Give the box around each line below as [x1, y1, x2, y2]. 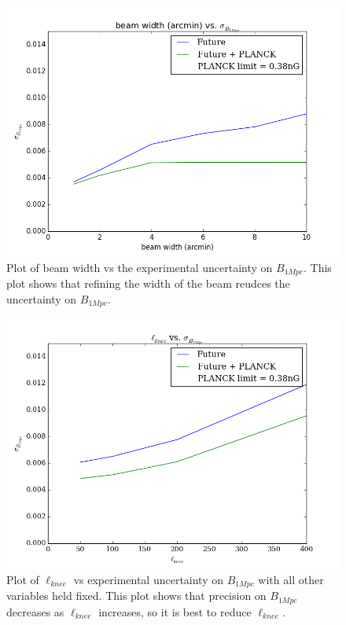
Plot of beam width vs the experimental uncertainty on [6, 259, 273, 275]
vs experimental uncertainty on [73, 571, 224, 587]
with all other [258, 571, 324, 587]
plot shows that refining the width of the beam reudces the [6, 275, 290, 292]
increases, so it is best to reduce [98, 603, 252, 619]
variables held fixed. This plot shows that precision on [6, 587, 267, 604]
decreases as [6, 603, 64, 619]
